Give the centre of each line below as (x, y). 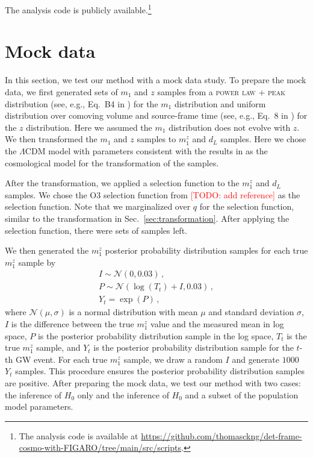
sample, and (58, 347)
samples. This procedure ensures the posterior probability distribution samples (160, 371)
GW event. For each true (61, 359)
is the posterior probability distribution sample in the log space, (156, 335)
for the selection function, (247, 206)
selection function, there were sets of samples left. (96, 230)
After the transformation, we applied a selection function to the (122, 183)
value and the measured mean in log (217, 323)
